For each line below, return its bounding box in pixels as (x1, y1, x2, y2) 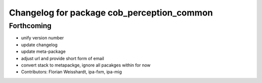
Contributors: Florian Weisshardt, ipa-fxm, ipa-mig (21, 69, 122, 75)
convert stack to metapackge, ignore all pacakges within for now (21, 62, 151, 68)
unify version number (21, 35, 64, 41)
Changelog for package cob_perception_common (9, 7, 213, 18)
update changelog (21, 42, 58, 48)
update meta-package (21, 49, 66, 54)
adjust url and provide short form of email (21, 55, 104, 61)
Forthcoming (9, 21, 52, 30)
